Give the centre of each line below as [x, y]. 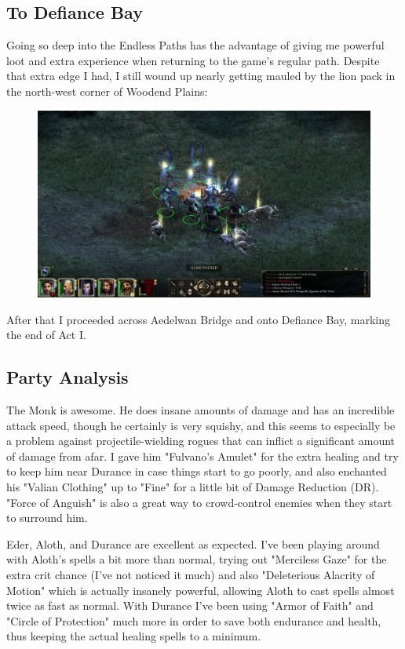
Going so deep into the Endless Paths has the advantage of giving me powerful [195, 45]
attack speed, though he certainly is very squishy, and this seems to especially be [201, 425]
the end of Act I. [46, 335]
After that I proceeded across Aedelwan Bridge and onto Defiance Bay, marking [198, 319]
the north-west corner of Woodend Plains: [107, 91]
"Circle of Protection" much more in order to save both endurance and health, [194, 620]
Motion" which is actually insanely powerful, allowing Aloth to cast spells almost [201, 590]
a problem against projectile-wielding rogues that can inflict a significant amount [201, 441]
